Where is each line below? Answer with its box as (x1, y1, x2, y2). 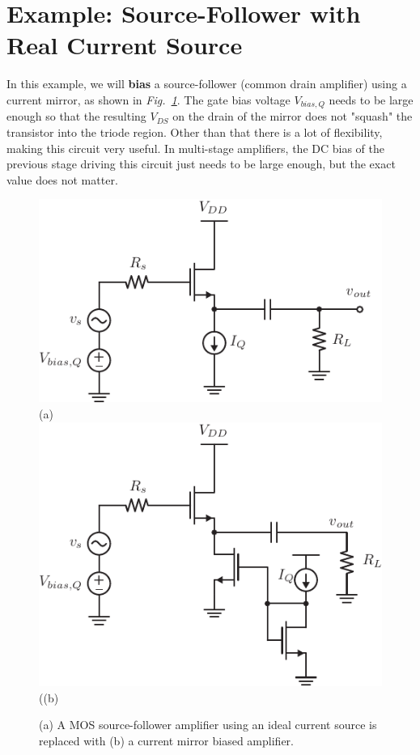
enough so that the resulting (6, 108, 146, 125)
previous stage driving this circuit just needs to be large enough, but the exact (6, 155, 396, 172)
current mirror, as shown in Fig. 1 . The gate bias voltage (6, 91, 291, 108)
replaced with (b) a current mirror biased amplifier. (39, 732, 294, 749)
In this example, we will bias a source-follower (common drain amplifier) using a (6, 75, 407, 92)
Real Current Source (6, 28, 243, 62)
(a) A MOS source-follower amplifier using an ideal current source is (39, 716, 377, 733)
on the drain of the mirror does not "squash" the (172, 108, 413, 125)
